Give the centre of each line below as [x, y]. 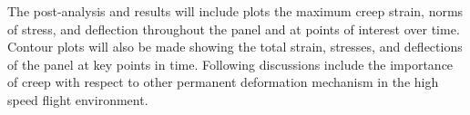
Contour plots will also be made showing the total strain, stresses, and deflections [235, 47]
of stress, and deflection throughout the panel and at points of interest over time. [234, 29]
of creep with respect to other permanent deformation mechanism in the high [223, 82]
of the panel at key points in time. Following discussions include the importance [230, 64]
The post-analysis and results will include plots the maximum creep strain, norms [235, 11]
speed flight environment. [78, 99]
